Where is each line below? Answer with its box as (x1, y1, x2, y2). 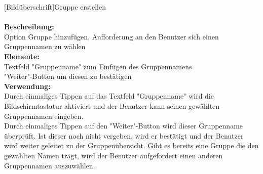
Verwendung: (4, 80, 51, 91)
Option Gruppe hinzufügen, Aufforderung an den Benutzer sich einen (4, 31, 219, 41)
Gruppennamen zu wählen (4, 41, 86, 52)
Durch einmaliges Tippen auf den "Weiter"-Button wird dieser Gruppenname (4, 120, 243, 131)
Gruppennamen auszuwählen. (4, 160, 95, 170)
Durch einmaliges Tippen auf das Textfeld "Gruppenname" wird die (4, 91, 214, 101)
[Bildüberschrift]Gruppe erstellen (4, 2, 106, 12)
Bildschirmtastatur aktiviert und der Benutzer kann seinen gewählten (4, 100, 220, 111)
